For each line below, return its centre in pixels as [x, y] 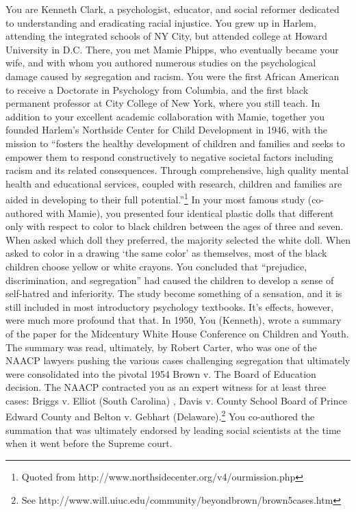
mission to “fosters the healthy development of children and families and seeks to [175, 143]
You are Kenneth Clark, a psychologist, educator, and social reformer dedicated [173, 9]
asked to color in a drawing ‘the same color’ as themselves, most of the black [166, 253]
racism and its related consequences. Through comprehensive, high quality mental [177, 170]
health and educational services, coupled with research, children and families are [174, 183]
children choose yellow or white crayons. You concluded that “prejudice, [156, 266]
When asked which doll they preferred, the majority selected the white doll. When [178, 239]
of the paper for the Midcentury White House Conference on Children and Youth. [177, 333]
